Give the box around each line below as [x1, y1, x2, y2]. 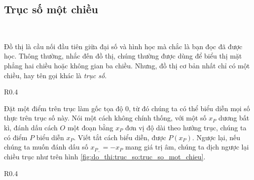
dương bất [218, 113, 250, 123]
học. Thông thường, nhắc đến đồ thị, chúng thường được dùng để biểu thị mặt [4, 51, 242, 61]
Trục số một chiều [4, 1, 98, 17]
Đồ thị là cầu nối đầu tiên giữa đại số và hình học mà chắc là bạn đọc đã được [4, 41, 243, 51]
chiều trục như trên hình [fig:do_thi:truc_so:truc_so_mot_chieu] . [4, 151, 206, 161]
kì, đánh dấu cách [4, 122, 58, 132]
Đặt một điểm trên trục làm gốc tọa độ [4, 103, 123, 113]
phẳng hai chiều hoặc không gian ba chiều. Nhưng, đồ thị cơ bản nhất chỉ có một [4, 60, 250, 70]
